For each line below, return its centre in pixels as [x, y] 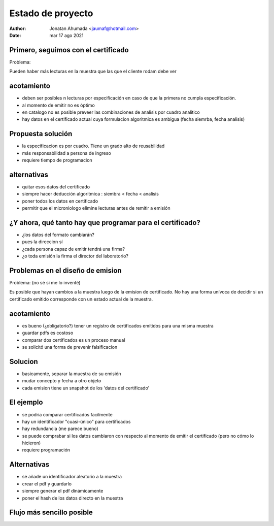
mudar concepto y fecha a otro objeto [62, 381]
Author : [18, 28]
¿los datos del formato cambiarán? [58, 235]
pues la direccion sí [42, 242]
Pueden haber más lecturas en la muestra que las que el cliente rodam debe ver [93, 72]
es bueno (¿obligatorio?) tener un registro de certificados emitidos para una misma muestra [118, 325]
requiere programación [46, 450]
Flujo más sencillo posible [51, 513]
